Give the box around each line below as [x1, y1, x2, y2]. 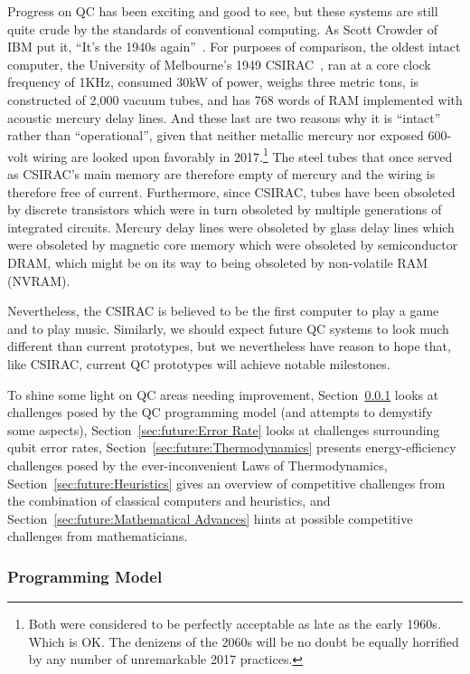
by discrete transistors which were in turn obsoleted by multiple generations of [7, 200, 442, 219]
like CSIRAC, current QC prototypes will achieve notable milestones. [7, 354, 390, 373]
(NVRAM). [7, 271, 70, 290]
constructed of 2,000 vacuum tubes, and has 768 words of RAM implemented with [7, 90, 463, 109]
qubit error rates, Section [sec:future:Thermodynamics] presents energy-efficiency [7, 438, 456, 457]
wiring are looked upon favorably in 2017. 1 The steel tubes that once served [32, 144, 453, 166]
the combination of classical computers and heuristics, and [7, 491, 331, 510]
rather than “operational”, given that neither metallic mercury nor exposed [7, 126, 424, 145]
